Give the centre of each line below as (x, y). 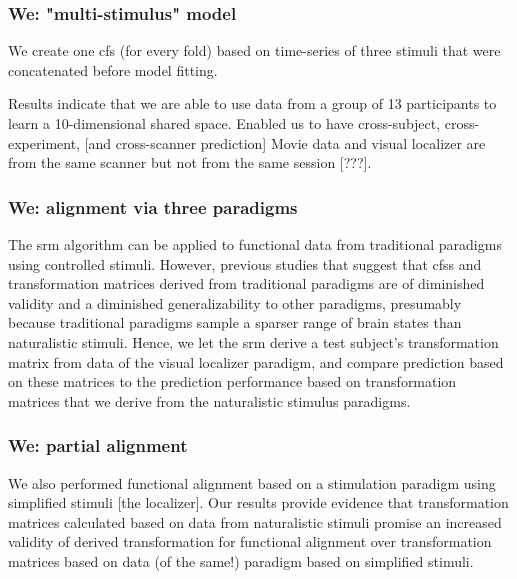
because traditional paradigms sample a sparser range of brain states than (235, 322)
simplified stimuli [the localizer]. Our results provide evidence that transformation (258, 502)
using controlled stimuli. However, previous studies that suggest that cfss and (245, 263)
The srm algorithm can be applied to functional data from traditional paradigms (255, 244)
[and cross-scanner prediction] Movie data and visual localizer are (285, 142)
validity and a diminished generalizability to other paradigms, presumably (235, 302)
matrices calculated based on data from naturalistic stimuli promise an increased (255, 521)
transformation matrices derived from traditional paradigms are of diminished (246, 283)
